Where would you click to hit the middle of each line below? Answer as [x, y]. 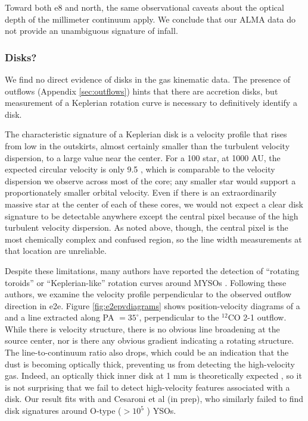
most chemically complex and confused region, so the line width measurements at [153, 239]
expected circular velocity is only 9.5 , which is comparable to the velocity [140, 169]
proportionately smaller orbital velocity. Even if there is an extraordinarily [141, 192]
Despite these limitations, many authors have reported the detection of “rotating [152, 270]
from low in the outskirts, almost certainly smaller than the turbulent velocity [147, 145]
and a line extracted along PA [60, 317]
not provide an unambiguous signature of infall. [91, 31]
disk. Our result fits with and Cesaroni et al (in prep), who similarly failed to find [154, 399]
